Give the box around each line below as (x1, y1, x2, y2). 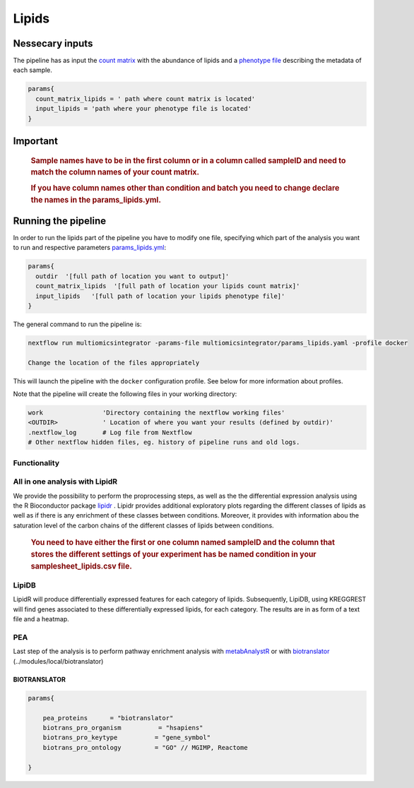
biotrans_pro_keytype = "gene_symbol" (42, 734, 211, 741)
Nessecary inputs (13, 37, 93, 49)
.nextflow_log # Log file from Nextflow (28, 428, 192, 436)
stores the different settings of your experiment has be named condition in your (30, 549, 317, 559)
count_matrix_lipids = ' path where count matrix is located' (35, 95, 256, 102)
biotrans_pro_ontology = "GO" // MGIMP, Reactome (42, 744, 248, 751)
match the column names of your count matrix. (30, 167, 200, 177)
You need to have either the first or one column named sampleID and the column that (30, 537, 336, 547)
